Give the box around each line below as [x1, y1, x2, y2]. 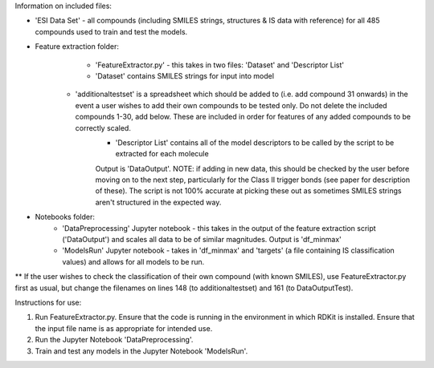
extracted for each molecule [115, 149, 209, 159]
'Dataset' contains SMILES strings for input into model [95, 71, 275, 80]
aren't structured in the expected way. [95, 197, 222, 207]
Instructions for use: [14, 297, 82, 307]
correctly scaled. [75, 123, 132, 132]
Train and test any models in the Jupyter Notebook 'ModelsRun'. [35, 346, 248, 356]
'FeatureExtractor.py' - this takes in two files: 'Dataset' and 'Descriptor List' [95, 60, 345, 70]
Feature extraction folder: [35, 42, 120, 51]
